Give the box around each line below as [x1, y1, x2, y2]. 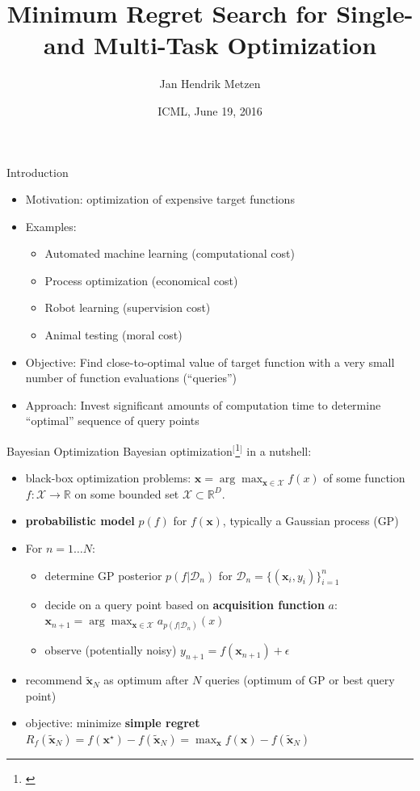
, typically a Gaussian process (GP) [222, 512, 399, 529]
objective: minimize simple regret [25, 714, 200, 731]
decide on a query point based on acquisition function [44, 595, 325, 612]
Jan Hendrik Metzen [159, 75, 261, 92]
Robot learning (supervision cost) [44, 299, 211, 316]
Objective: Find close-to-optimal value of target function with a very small [25, 353, 395, 370]
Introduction [6, 163, 69, 180]
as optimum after [103, 671, 189, 688]
